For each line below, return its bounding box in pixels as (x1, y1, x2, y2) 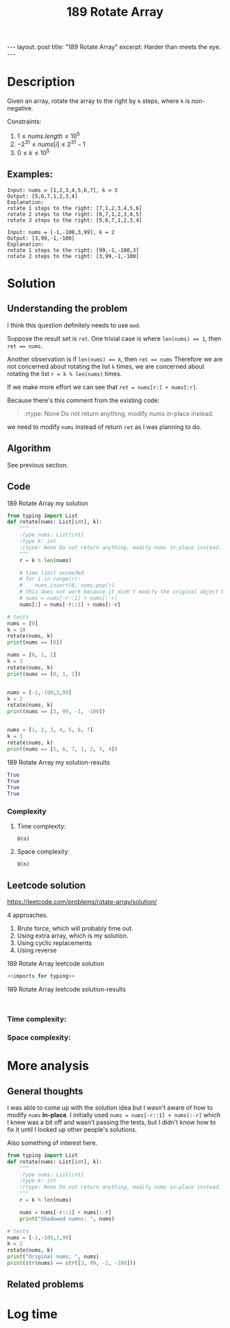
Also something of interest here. (7, 1139, 98, 1147)
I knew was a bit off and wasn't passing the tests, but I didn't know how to (7, 1118, 216, 1126)
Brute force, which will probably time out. (16, 924, 133, 933)
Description (7, 74, 75, 90)
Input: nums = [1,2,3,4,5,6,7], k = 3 (7, 187, 118, 194)
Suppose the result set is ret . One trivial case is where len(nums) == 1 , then (7, 334, 222, 342)
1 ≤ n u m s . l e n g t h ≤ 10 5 (16, 131, 80, 140)
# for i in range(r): (19, 576, 81, 583)
